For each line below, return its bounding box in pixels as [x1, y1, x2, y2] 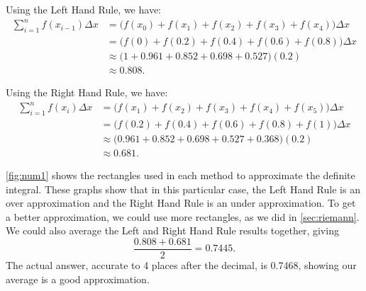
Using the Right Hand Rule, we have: [6, 85, 168, 100]
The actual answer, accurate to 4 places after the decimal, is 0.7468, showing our [6, 258, 357, 273]
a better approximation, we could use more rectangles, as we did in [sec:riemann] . [6, 209, 360, 224]
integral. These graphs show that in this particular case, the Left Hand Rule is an [6, 181, 360, 196]
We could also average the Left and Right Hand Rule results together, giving [6, 223, 339, 238]
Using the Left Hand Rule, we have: [6, 2, 162, 16]
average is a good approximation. [6, 271, 150, 286]
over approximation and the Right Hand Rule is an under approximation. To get [6, 195, 356, 210]
